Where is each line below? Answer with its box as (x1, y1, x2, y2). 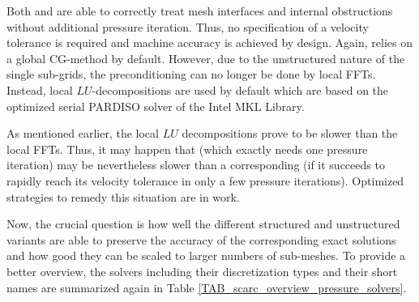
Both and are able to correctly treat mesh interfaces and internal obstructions (6, 2, 393, 19)
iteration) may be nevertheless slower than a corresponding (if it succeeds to (6, 156, 385, 173)
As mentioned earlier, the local (6, 125, 159, 142)
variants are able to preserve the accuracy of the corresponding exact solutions (6, 231, 396, 248)
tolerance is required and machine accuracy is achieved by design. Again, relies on (6, 34, 413, 51)
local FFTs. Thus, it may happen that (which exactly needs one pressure (6, 140, 368, 157)
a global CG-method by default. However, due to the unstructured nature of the (6, 49, 405, 66)
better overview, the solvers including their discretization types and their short (6, 262, 398, 279)
